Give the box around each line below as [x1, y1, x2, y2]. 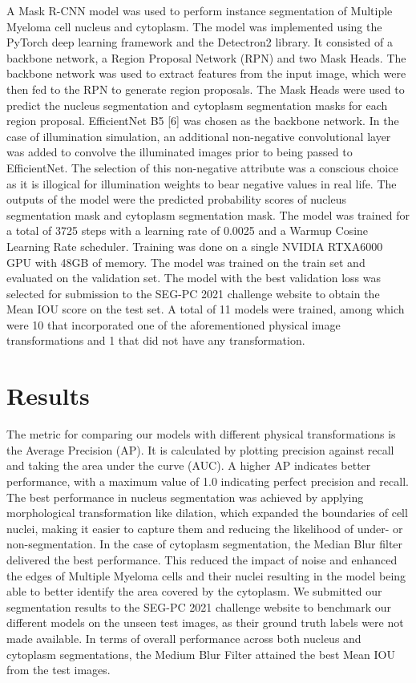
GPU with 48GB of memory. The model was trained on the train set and [6, 253, 366, 270]
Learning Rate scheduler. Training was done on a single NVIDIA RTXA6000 [6, 237, 383, 254]
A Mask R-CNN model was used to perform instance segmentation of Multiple [6, 2, 393, 18]
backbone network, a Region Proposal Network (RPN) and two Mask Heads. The [6, 49, 406, 66]
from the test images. [6, 661, 111, 678]
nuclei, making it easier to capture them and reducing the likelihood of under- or [6, 519, 403, 536]
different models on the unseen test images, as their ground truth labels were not [6, 614, 404, 631]
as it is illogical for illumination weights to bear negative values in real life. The [6, 175, 397, 192]
